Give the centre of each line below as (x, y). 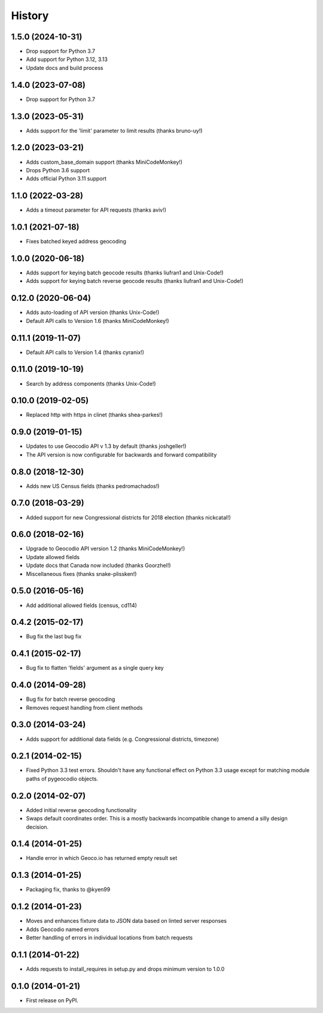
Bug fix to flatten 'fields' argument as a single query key (95, 668)
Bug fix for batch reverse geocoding (71, 699)
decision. (37, 827)
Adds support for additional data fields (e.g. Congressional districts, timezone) (123, 739)
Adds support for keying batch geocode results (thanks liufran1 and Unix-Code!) (125, 273)
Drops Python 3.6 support (58, 170)
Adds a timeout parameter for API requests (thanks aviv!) (96, 210)
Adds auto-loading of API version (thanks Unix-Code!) (93, 312)
